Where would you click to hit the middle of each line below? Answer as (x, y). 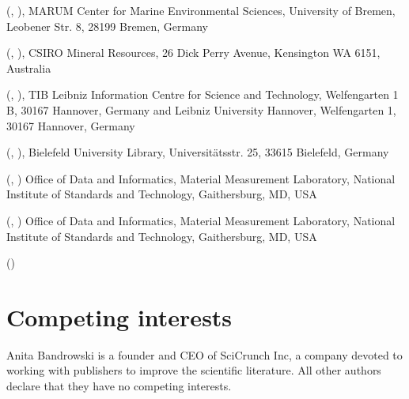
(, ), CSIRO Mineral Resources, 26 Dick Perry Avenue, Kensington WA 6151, (193, 53)
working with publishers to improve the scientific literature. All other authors (194, 370)
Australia (29, 68)
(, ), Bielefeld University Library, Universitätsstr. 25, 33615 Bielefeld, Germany (198, 152)
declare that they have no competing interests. (119, 386)
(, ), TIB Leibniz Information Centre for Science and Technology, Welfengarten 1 (203, 94)
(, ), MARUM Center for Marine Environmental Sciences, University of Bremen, (201, 10)
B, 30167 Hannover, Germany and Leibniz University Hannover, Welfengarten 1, (201, 109)
